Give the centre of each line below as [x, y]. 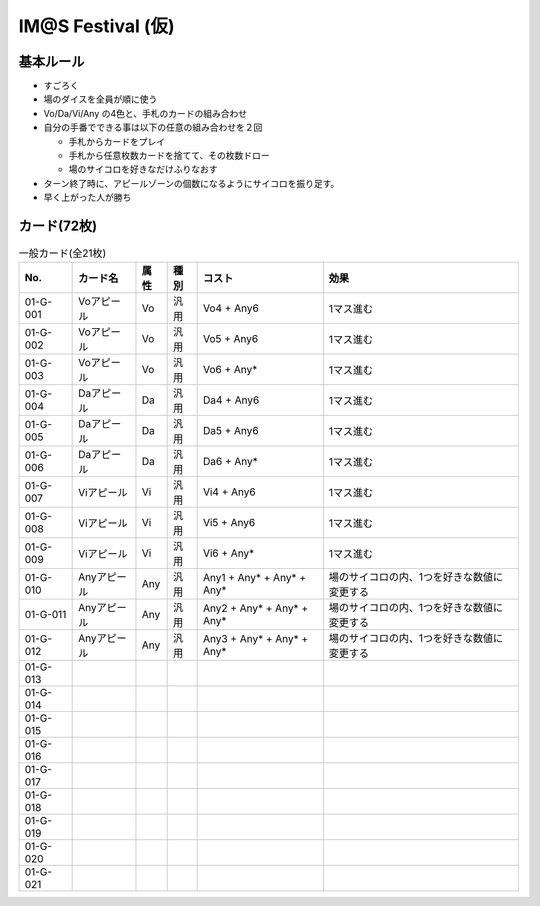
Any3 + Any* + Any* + [255, 639]
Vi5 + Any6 [229, 523]
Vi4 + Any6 [229, 492]
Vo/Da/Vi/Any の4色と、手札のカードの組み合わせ [145, 113]
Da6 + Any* [230, 462]
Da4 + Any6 [231, 400]
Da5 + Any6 [230, 431]
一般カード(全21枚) [62, 253]
